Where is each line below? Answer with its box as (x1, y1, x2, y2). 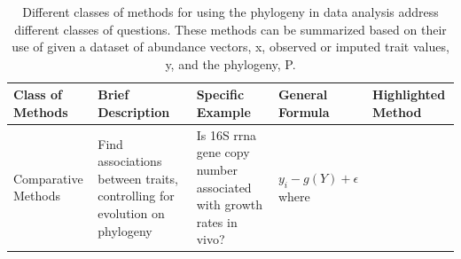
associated (196, 177, 252, 196)
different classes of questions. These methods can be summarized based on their (14, 20, 447, 38)
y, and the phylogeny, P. (165, 54, 296, 73)
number (196, 161, 238, 178)
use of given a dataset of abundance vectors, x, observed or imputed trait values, (12, 37, 449, 56)
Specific (196, 85, 245, 104)
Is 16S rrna (196, 125, 257, 144)
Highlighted (372, 85, 446, 104)
